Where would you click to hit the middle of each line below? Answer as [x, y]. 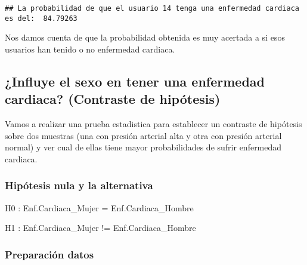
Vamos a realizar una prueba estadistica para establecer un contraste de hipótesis [153, 124]
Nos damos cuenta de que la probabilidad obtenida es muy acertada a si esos [145, 37]
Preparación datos [49, 254]
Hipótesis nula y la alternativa [79, 185]
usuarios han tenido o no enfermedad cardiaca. [90, 49]
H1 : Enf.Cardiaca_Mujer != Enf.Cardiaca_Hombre [100, 228]
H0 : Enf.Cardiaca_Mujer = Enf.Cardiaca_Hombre [99, 207]
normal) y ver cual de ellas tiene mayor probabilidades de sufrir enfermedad [143, 147]
